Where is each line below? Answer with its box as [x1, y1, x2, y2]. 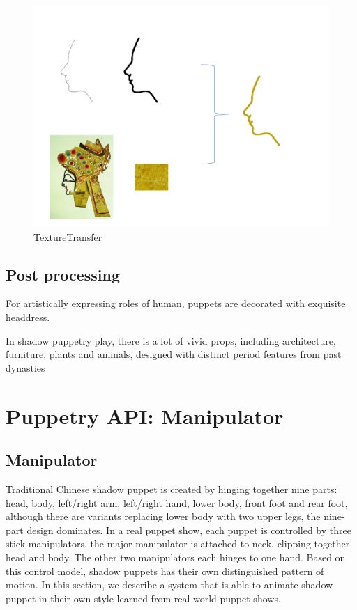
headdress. [6, 309, 50, 324]
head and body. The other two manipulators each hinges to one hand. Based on [6, 549, 346, 564]
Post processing [6, 263, 121, 285]
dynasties [6, 360, 45, 375]
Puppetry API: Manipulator [6, 401, 284, 430]
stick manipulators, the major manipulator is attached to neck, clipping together [6, 536, 350, 551]
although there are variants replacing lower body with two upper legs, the [6, 509, 321, 524]
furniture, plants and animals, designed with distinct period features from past [6, 347, 342, 361]
